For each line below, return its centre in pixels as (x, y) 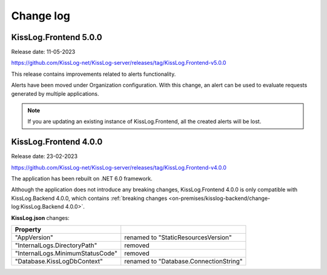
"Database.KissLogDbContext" (59, 262)
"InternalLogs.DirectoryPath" (56, 245)
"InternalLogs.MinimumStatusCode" (66, 253)
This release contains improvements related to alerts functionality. (94, 74)
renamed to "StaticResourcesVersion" (178, 237)
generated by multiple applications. (55, 93)
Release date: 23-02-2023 (45, 156)
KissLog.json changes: (40, 217)
